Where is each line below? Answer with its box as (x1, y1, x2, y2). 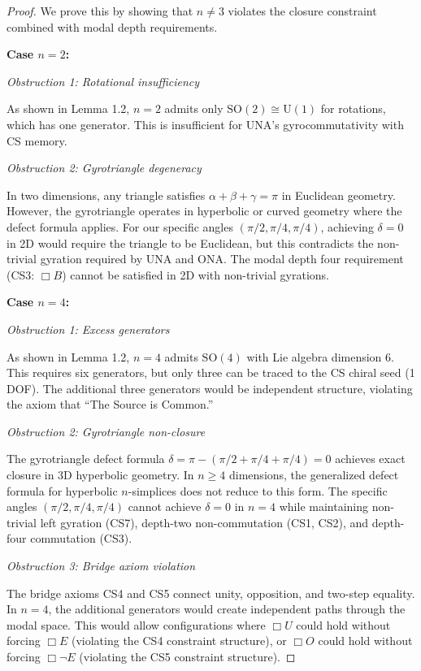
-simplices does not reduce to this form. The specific (128, 482, 388, 499)
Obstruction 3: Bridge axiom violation (7, 557, 196, 574)
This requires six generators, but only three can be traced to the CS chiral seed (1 (7, 364, 415, 381)
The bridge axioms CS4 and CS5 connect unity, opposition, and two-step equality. (7, 584, 415, 601)
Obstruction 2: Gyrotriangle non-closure (7, 422, 206, 439)
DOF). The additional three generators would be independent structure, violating (7, 379, 413, 396)
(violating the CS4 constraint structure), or (71, 632, 287, 649)
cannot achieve (128, 498, 202, 515)
